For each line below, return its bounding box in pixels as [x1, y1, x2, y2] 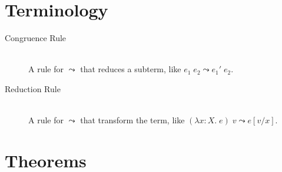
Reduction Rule [5, 82, 61, 95]
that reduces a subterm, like [80, 63, 181, 75]
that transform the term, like [80, 114, 185, 126]
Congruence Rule [5, 32, 67, 44]
